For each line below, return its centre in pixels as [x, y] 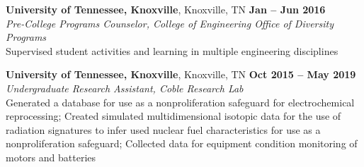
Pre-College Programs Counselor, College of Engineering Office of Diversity [170, 23]
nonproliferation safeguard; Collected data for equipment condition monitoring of [182, 143]
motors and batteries [51, 157]
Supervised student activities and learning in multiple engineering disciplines [172, 50]
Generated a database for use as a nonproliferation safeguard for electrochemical [180, 102]
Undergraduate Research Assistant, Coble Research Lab [125, 88]
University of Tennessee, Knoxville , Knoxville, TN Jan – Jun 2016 [166, 9]
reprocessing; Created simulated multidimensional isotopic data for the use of [174, 116]
